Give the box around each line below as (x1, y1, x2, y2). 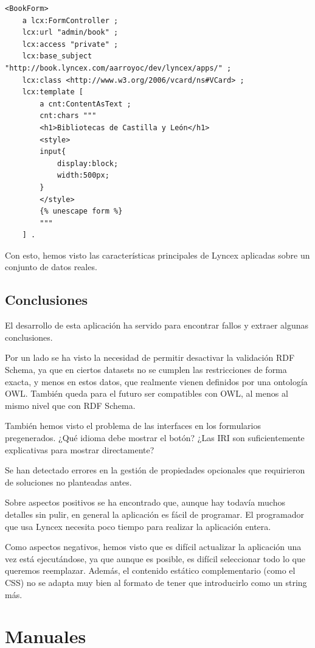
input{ (40, 147, 66, 156)
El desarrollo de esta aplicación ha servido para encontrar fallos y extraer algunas (5, 319, 309, 332)
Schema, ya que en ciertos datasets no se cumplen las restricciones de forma (5, 363, 287, 376)
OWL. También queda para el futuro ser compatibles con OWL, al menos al (5, 387, 288, 400)
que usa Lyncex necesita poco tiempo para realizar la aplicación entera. (5, 520, 271, 532)
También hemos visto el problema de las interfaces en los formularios (5, 419, 261, 432)
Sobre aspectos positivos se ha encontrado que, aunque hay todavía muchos (5, 496, 285, 509)
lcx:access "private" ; (22, 40, 119, 49)
